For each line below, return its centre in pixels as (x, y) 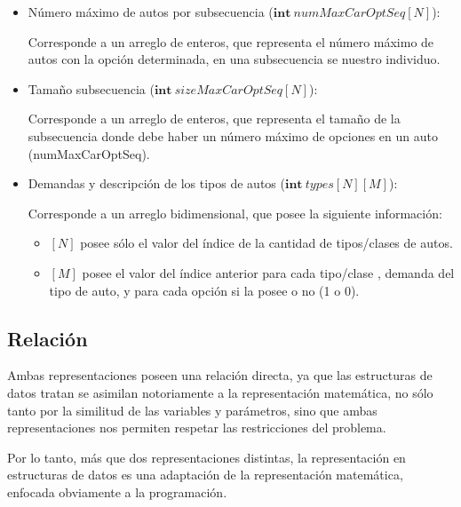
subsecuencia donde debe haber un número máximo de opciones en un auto (233, 135)
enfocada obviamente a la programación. (117, 491)
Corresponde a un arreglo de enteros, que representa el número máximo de (231, 41)
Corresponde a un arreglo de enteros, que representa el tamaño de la (214, 119)
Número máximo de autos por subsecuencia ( (151, 12)
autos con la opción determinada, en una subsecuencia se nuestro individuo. (234, 59)
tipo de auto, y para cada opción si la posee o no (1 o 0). (204, 290)
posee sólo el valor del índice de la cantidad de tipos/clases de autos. (266, 243)
